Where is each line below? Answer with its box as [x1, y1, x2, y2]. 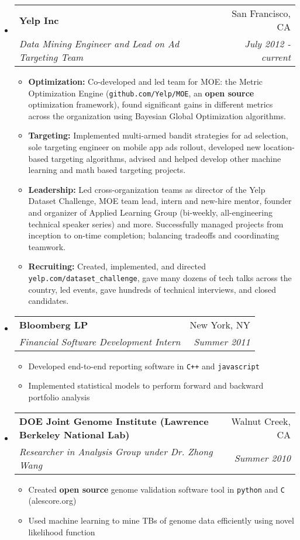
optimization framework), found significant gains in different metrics [28, 98, 273, 110]
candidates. [28, 295, 69, 307]
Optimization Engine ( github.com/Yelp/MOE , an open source [28, 86, 254, 99]
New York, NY [189, 317, 250, 331]
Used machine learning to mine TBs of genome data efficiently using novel [28, 514, 294, 526]
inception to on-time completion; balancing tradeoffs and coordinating [28, 229, 280, 241]
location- [263, 141, 295, 153]
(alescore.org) [28, 494, 77, 507]
